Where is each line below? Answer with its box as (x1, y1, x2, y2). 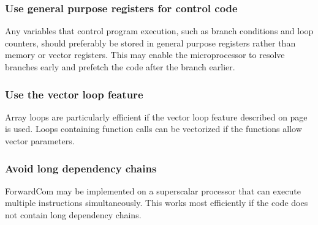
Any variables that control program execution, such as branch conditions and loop (5, 24, 314, 37)
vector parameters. (5, 135, 75, 147)
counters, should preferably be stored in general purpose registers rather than (5, 36, 296, 49)
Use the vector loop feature (5, 86, 143, 101)
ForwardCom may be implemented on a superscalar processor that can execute (5, 184, 301, 197)
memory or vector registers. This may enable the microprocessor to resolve (5, 48, 285, 61)
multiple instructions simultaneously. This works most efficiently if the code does (5, 196, 308, 209)
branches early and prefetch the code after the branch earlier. (5, 61, 235, 73)
